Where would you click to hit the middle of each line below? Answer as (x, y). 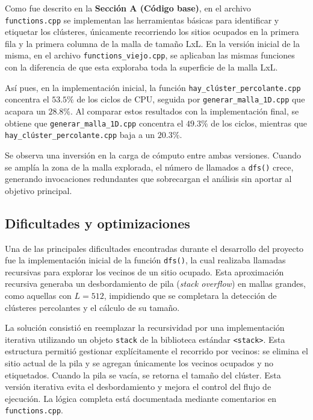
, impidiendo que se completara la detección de (190, 295)
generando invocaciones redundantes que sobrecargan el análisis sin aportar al (148, 179)
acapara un (25, 111)
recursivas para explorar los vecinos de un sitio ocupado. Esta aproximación (144, 271)
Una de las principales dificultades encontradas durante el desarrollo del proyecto (154, 248)
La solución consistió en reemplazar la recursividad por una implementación (145, 328)
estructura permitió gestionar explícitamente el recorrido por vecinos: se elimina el (156, 351)
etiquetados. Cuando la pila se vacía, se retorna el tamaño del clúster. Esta (143, 375)
